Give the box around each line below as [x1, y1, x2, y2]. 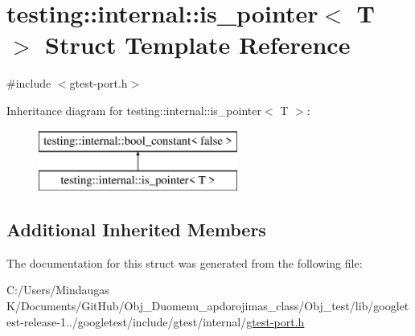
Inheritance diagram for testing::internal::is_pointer [6, 101, 261, 118]
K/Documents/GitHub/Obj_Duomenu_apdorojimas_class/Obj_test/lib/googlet [6, 297, 409, 314]
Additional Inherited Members [6, 217, 266, 242]
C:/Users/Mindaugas [6, 281, 109, 298]
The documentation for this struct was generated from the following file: [6, 254, 363, 271]
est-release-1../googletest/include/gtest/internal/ [6, 313, 247, 330]
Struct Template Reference [45, 28, 351, 61]
